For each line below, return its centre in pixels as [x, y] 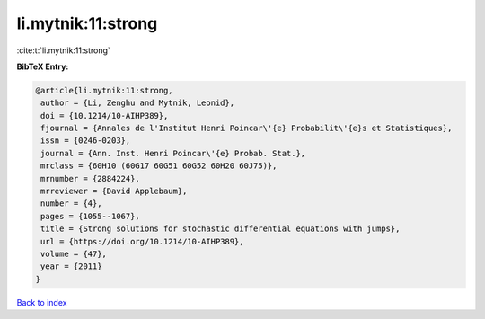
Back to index [42, 302]
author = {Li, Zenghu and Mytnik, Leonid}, [138, 103]
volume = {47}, [74, 254]
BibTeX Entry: [43, 66]
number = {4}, [71, 204]
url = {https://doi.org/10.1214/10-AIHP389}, [142, 241]
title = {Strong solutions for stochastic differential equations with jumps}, [220, 229]
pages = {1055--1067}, [91, 216]
